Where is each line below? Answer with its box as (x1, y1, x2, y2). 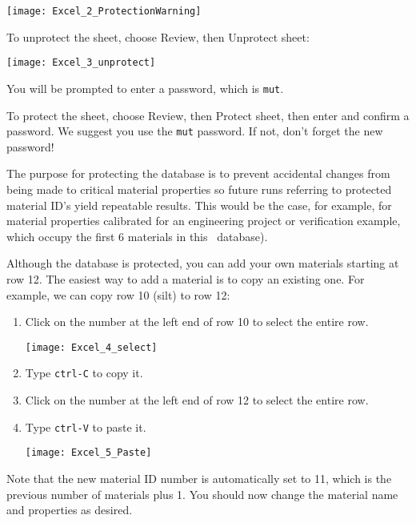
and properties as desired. (6, 501, 133, 518)
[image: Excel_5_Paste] (25, 447, 152, 459)
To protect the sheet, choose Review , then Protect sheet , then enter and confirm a (6, 107, 410, 123)
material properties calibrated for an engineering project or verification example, (6, 212, 401, 229)
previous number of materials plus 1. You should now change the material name (6, 485, 398, 502)
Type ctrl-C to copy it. (25, 364, 143, 381)
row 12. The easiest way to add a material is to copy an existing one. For (6, 270, 365, 287)
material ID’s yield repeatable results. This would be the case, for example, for (6, 196, 392, 213)
